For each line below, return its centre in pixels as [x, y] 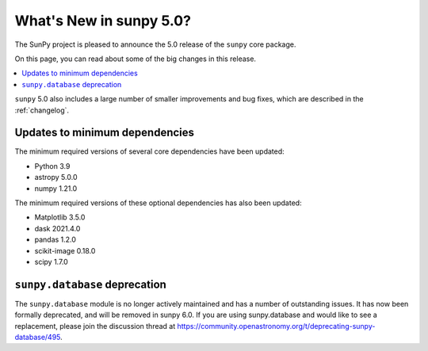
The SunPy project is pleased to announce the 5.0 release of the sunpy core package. [155, 44]
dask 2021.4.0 [57, 228]
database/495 [38, 337]
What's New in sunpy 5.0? [103, 21]
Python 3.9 [52, 166]
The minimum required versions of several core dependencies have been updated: [149, 151]
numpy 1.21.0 [56, 188]
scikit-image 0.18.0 [65, 250]
